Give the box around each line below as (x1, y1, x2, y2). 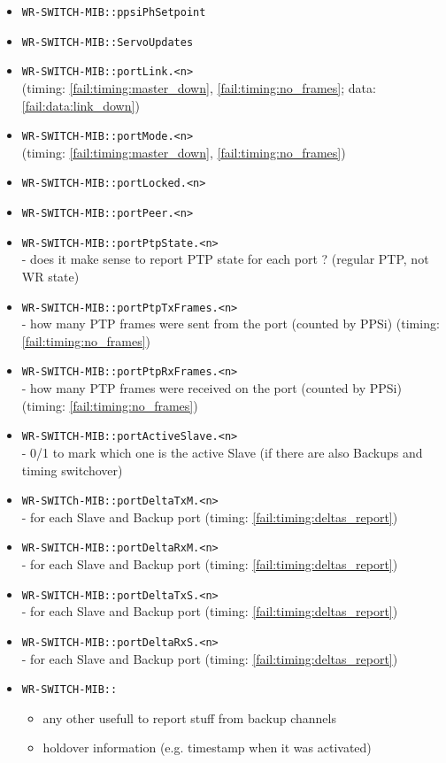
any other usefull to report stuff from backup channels (42, 708, 336, 727)
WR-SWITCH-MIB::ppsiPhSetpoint (21, 6, 206, 19)
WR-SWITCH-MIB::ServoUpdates (21, 35, 194, 49)
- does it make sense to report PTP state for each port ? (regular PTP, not (21, 250, 429, 268)
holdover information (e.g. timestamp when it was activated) (42, 738, 372, 757)
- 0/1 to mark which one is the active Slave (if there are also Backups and (21, 443, 423, 461)
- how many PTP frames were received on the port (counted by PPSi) (21, 379, 402, 397)
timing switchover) (21, 460, 123, 479)
